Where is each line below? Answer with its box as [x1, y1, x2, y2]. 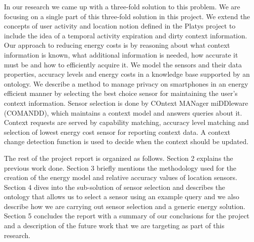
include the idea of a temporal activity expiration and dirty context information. [4, 30, 247, 40]
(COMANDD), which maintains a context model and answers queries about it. [4, 107, 242, 118]
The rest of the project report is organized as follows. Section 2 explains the [4, 152, 233, 163]
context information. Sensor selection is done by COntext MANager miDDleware [4, 97, 249, 108]
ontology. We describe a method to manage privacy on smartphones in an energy [4, 78, 249, 89]
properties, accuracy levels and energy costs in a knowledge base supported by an [4, 69, 250, 79]
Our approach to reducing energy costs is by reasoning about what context [4, 40, 230, 50]
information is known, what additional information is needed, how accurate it [4, 49, 238, 60]
